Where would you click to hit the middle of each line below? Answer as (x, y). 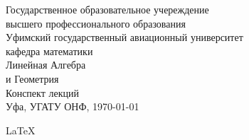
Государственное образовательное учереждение (107, 9)
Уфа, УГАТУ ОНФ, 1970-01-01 (73, 106)
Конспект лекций (42, 92)
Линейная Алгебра (46, 65)
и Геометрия (32, 78)
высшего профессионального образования (96, 23)
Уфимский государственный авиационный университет (124, 37)
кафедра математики (49, 51)
